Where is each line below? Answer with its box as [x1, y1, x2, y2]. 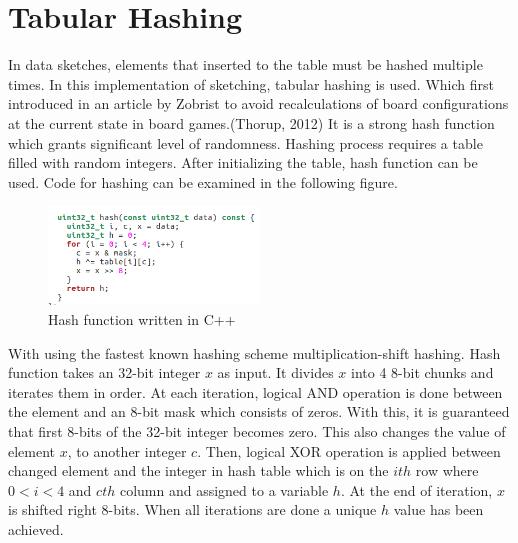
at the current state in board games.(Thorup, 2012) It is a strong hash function [8, 112, 495, 133]
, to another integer [67, 440, 187, 461]
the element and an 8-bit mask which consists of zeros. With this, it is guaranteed [8, 401, 510, 422]
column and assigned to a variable [119, 479, 329, 500]
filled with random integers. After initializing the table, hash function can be [8, 152, 478, 173]
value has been [393, 499, 484, 520]
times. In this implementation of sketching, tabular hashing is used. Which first [8, 73, 494, 94]
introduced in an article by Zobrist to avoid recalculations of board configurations [8, 93, 509, 114]
